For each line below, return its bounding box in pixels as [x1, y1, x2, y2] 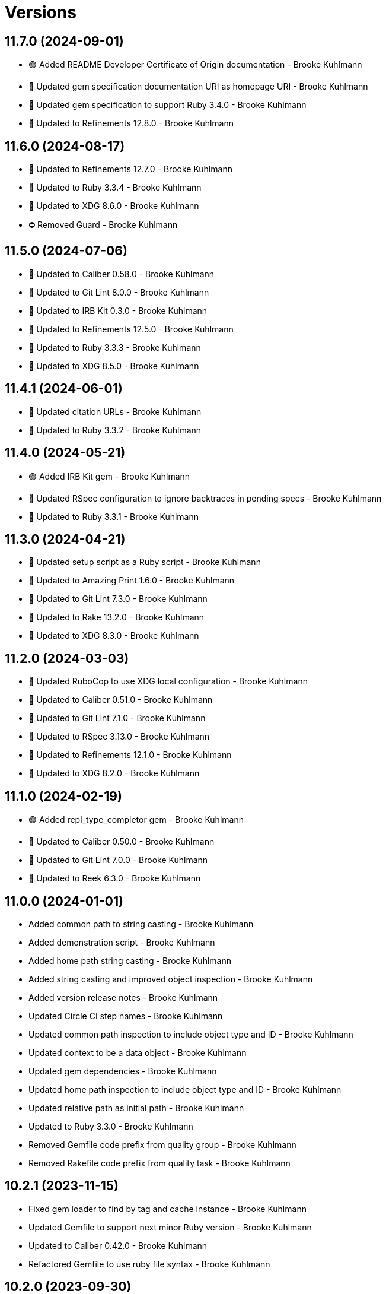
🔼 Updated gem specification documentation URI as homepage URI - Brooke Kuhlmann [28, 81, 368, 92]
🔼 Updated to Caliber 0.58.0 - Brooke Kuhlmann [28, 268, 215, 279]
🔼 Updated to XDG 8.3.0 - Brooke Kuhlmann [28, 630, 199, 641]
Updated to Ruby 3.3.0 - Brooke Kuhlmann [28, 1121, 193, 1131]
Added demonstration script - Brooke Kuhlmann [28, 937, 215, 947]
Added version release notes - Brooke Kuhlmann [28, 992, 218, 1003]
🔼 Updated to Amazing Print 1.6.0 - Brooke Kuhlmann [28, 575, 235, 586]
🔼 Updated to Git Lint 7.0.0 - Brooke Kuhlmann [28, 855, 208, 865]
